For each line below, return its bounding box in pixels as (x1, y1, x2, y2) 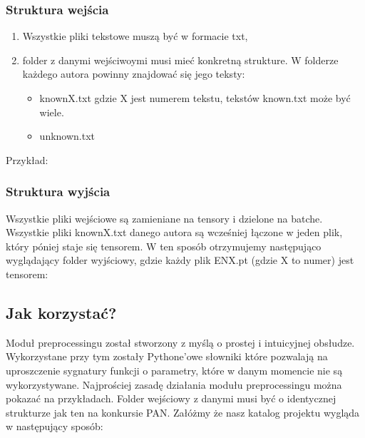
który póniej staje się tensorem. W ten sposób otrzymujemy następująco (6, 238, 322, 253)
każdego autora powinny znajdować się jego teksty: (22, 66, 245, 81)
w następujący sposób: (6, 419, 103, 434)
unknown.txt (39, 128, 96, 143)
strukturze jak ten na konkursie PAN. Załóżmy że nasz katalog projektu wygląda (6, 404, 360, 419)
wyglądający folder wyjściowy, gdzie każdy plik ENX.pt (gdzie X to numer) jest (6, 253, 354, 268)
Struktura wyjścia (6, 183, 110, 200)
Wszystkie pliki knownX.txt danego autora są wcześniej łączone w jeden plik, (6, 225, 343, 240)
